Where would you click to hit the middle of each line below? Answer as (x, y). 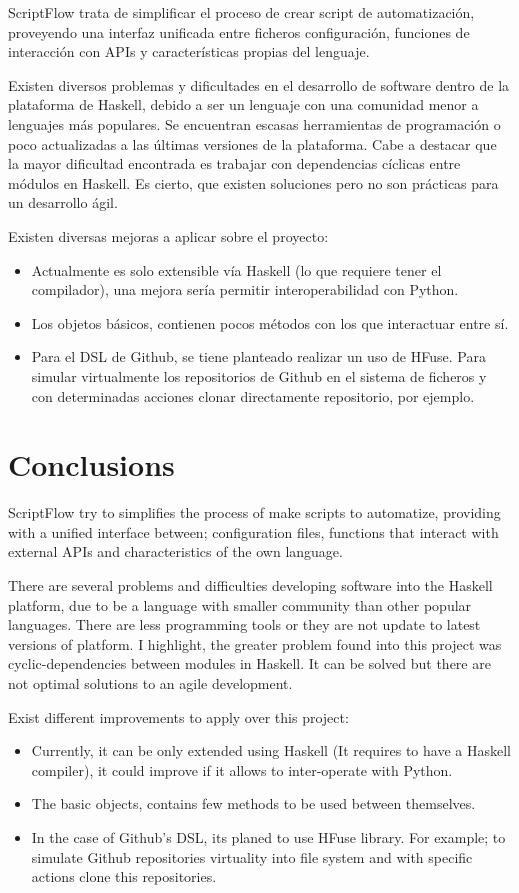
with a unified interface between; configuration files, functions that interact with (253, 531)
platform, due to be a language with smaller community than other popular (240, 604)
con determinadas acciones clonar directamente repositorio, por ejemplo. (253, 395)
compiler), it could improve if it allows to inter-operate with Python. (242, 769)
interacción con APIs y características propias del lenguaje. (189, 51)
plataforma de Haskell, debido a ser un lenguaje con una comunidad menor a (243, 104)
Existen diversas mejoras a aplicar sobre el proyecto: (168, 235)
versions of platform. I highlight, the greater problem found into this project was (255, 643)
